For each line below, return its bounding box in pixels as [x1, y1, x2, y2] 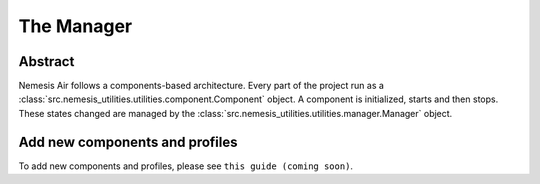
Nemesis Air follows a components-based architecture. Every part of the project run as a [18, 80, 385, 92]
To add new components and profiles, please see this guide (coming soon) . [18, 160, 354, 172]
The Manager [18, 15, 133, 37]
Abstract [18, 53, 75, 70]
